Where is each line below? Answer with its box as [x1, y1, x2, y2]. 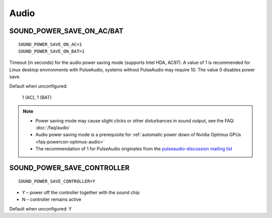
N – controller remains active [22, 196, 82, 202]
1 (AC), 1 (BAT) [22, 94, 52, 100]
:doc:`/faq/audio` [35, 125, 71, 131]
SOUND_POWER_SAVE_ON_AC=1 [18, 41, 83, 47]
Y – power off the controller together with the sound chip [22, 189, 140, 196]
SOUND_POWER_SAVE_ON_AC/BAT [9, 27, 123, 35]
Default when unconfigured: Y [9, 205, 72, 211]
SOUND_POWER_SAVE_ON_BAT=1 [18, 48, 85, 54]
